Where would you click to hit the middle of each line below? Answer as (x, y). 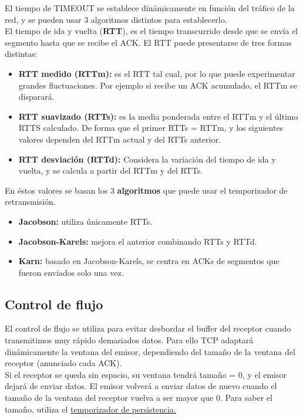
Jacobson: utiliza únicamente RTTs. (85, 221)
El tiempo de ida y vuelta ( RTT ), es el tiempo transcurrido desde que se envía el (151, 31)
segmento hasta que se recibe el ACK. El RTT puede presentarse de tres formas (148, 42)
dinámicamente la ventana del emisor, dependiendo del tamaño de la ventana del (150, 351)
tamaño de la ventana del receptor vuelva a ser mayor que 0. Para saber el (139, 398)
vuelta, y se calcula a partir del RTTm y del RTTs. (111, 170)
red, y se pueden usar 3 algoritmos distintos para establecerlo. (116, 19)
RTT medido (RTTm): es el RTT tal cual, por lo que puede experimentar (157, 73)
